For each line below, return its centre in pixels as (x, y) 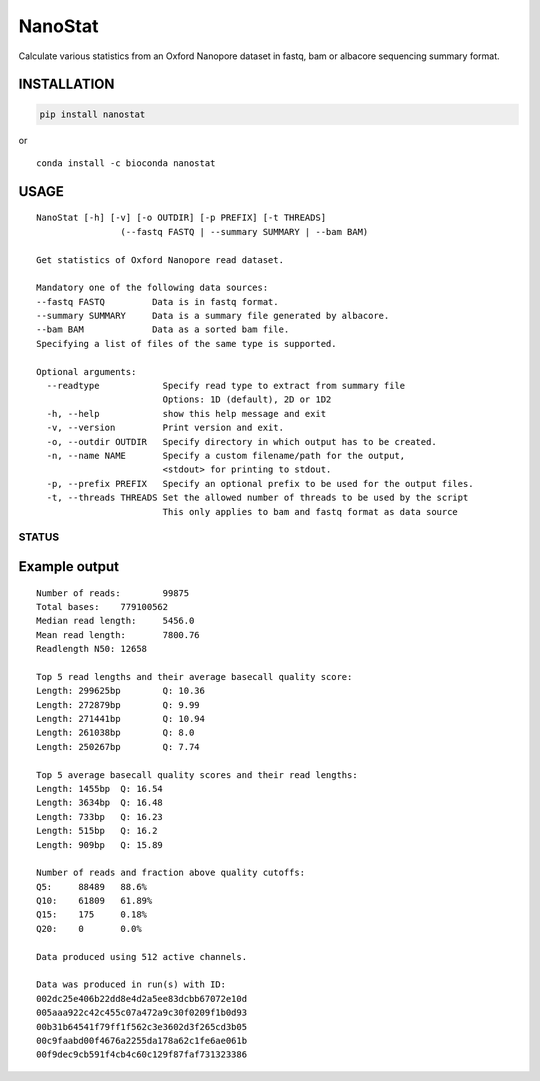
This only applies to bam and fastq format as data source (310, 511)
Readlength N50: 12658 (92, 649)
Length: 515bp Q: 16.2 (97, 831)
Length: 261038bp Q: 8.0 (115, 733)
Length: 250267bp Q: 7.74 (118, 746)
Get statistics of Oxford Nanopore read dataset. (160, 259)
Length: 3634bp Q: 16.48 (100, 803)
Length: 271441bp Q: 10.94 (120, 719)
